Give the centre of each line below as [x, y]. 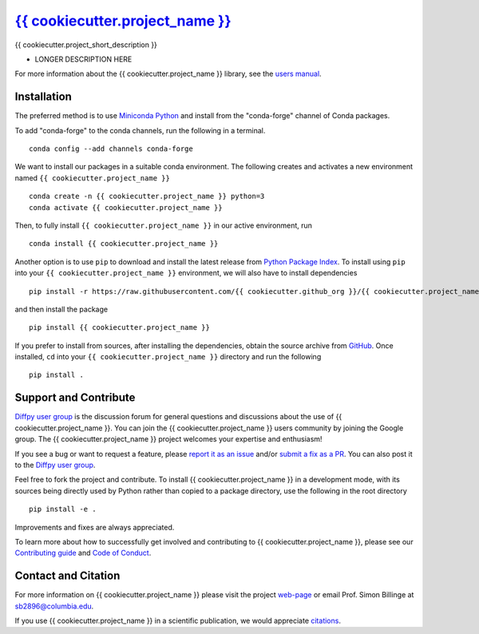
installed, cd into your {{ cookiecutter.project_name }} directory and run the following [168, 357]
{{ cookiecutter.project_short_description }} [86, 45]
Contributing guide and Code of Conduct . [83, 553]
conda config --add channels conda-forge [111, 149]
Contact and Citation [67, 576]
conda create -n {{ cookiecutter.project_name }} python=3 [147, 196]
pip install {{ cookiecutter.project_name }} [120, 328]
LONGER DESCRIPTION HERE [83, 59]
